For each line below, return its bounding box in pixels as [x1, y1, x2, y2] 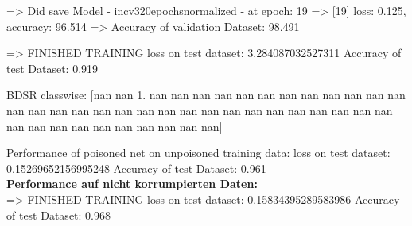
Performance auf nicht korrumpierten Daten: [6, 175, 258, 192]
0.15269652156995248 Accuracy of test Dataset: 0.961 [6, 159, 266, 176]
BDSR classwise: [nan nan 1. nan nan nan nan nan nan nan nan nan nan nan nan [6, 86, 406, 103]
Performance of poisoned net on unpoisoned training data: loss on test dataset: [6, 144, 391, 161]
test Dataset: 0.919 [6, 59, 99, 76]
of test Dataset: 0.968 [6, 206, 111, 223]
